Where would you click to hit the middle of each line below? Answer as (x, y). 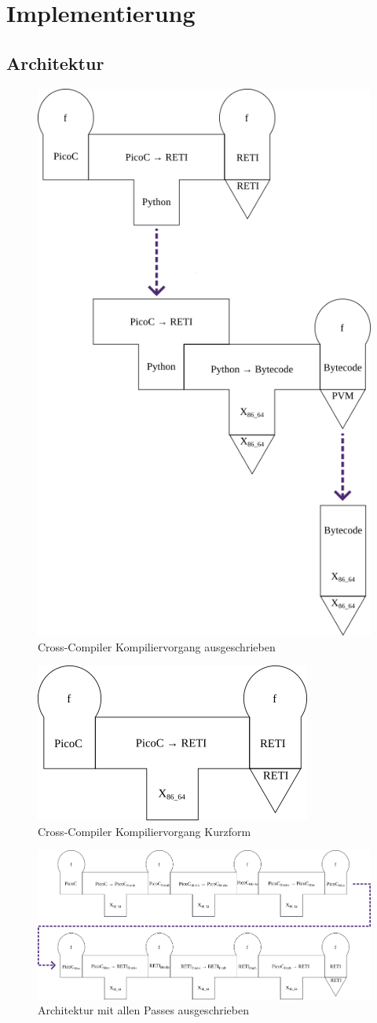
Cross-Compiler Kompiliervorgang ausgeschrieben (157, 646)
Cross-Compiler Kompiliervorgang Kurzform (145, 831)
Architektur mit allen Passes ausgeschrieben (144, 1010)
